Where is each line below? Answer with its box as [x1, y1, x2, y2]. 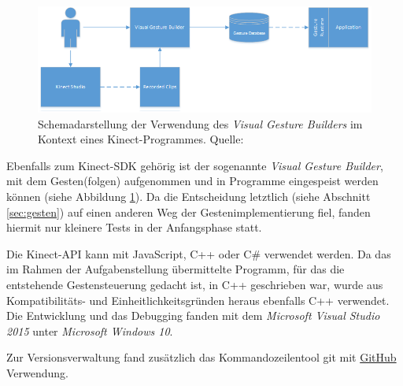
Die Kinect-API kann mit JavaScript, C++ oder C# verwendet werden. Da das [6, 245, 391, 262]
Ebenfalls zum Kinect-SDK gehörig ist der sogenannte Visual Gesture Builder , [6, 157, 383, 173]
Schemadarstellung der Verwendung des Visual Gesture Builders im [38, 115, 363, 132]
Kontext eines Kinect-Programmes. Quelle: [38, 131, 244, 147]
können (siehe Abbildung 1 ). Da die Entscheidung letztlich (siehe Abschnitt [6, 187, 371, 204]
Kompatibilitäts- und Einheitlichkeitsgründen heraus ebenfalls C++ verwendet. [6, 291, 390, 308]
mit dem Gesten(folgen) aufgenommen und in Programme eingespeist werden [6, 173, 379, 189]
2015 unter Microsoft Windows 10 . [6, 322, 173, 339]
